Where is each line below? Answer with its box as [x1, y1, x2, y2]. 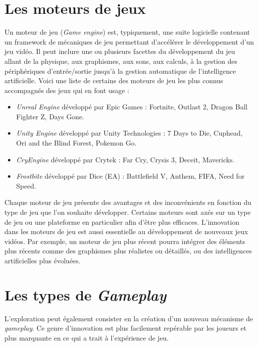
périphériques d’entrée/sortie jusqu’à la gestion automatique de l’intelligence [4, 65, 236, 76]
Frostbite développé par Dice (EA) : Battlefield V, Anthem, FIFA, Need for [16, 171, 245, 181]
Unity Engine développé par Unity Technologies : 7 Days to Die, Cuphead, [16, 128, 243, 138]
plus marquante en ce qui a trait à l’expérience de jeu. [4, 332, 169, 343]
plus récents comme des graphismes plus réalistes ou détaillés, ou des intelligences [4, 246, 252, 256]
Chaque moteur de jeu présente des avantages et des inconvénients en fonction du [4, 197, 252, 207]
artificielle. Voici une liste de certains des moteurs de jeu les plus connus [4, 75, 223, 86]
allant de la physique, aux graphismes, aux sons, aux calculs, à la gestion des [4, 55, 238, 66]
